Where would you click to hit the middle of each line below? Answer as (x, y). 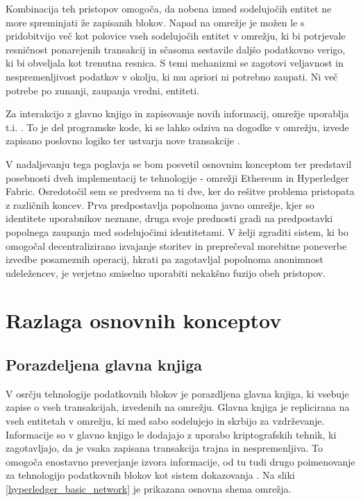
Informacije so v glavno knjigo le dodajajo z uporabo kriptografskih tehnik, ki (171, 434)
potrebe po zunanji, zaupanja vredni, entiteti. (102, 90)
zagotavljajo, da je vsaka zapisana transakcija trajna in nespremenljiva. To (165, 448)
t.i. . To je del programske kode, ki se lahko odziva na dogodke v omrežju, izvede (177, 127)
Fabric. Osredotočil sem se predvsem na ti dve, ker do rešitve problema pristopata (180, 191)
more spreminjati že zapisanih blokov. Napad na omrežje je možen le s (155, 22)
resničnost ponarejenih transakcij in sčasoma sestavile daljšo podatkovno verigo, (176, 49)
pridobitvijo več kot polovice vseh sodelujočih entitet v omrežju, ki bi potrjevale (176, 36)
